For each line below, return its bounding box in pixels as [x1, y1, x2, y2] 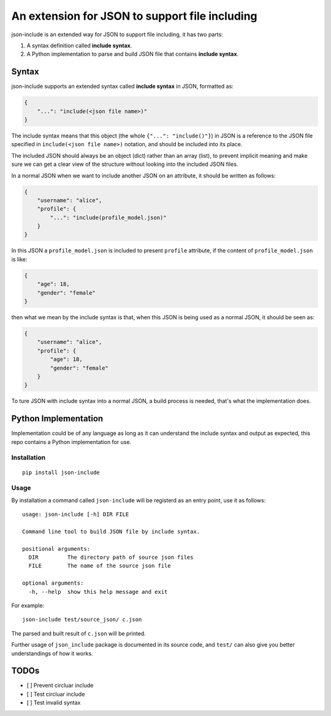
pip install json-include [22, 469, 101, 476]
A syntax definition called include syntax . [26, 42, 132, 49]
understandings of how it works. [11, 650, 93, 657]
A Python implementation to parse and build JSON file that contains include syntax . [26, 50, 239, 58]
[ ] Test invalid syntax [26, 699, 81, 706]
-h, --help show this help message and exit [28, 588, 168, 595]
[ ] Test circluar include [26, 690, 85, 698]
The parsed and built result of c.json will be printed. [11, 629, 146, 637]
